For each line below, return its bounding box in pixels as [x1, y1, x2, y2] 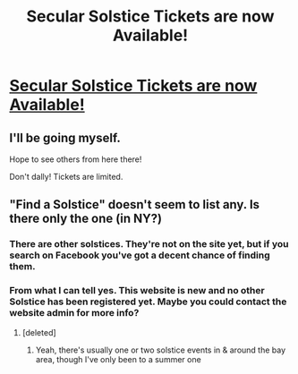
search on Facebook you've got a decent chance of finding [9, 249, 270, 261]
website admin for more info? [9, 307, 140, 319]
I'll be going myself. [9, 130, 121, 145]
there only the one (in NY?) [9, 211, 163, 226]
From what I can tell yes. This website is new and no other [9, 285, 266, 297]
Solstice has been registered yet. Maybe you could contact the [9, 295, 287, 308]
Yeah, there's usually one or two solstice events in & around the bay [35, 344, 286, 355]
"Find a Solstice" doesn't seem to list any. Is [9, 197, 260, 212]
